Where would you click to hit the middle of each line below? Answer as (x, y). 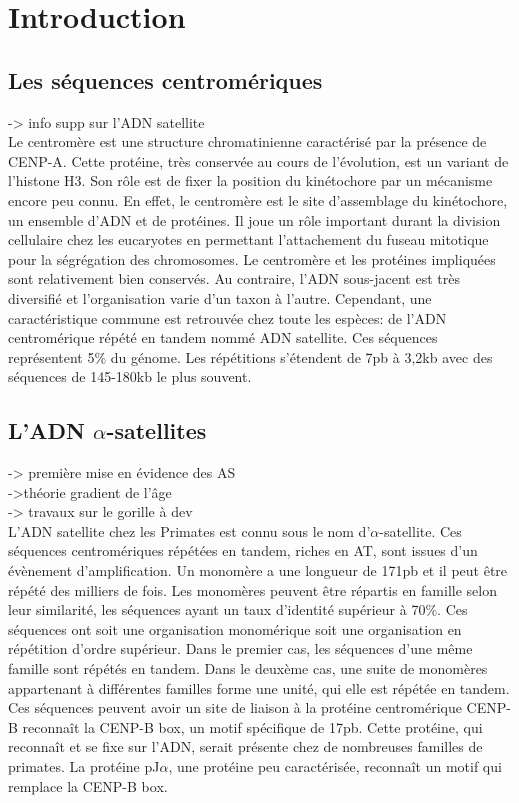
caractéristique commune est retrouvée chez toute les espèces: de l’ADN (227, 317)
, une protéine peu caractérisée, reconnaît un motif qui (335, 766)
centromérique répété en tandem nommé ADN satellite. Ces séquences (223, 337)
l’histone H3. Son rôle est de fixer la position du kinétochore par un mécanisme (250, 180)
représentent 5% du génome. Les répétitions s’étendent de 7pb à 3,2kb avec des (250, 356)
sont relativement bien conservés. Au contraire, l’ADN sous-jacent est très (234, 278)
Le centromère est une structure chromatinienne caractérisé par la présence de (247, 141)
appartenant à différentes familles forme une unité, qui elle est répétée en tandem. (259, 687)
